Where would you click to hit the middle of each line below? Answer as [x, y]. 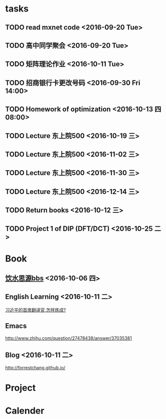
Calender [25, 411]
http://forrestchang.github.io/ [35, 367]
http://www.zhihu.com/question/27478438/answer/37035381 [68, 338]
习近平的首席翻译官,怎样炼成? [36, 310]
